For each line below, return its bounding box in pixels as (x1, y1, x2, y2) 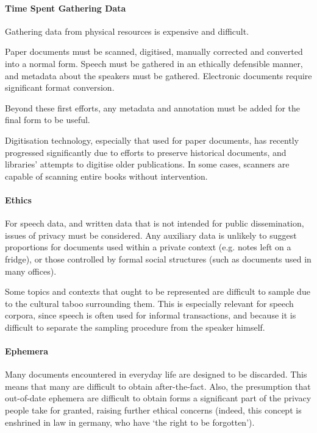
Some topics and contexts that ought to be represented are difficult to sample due (5, 285, 310, 298)
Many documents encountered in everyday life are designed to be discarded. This (5, 368, 307, 381)
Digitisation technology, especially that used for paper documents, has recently (5, 133, 299, 146)
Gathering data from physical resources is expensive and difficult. (5, 24, 249, 37)
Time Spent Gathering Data (5, 1, 126, 14)
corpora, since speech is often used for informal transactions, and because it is (5, 309, 296, 322)
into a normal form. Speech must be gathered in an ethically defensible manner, (5, 57, 303, 69)
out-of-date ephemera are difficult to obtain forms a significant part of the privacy (5, 392, 312, 404)
